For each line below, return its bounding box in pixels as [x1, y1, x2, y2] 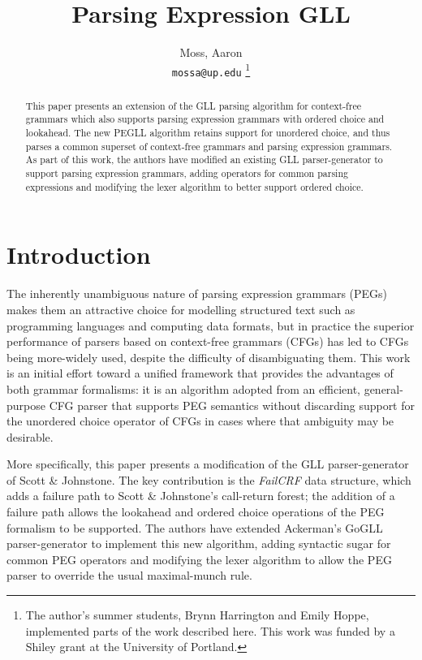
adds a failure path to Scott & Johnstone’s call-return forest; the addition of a [6, 487, 395, 504]
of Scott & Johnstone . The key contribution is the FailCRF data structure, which [6, 471, 411, 488]
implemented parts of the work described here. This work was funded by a [25, 622, 395, 639]
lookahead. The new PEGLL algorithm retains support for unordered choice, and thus [25, 126, 390, 140]
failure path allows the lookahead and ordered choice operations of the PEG [6, 503, 385, 520]
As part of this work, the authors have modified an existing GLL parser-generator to [25, 153, 383, 166]
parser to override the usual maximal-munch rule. [6, 567, 252, 584]
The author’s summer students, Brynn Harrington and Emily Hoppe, [25, 606, 369, 623]
